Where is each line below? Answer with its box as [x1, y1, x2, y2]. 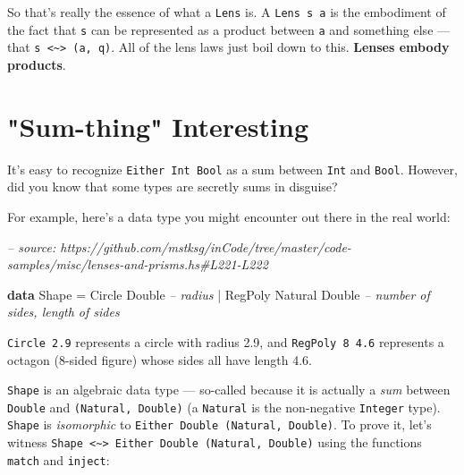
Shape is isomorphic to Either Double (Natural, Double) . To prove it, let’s [7, 415, 432, 434]
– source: [7, 237, 56, 256]
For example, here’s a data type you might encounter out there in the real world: [7, 207, 451, 225]
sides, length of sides [7, 302, 120, 321]
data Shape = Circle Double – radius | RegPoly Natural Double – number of [7, 284, 430, 303]
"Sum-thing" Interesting [7, 107, 308, 144]
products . [7, 55, 66, 73]
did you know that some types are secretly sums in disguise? [7, 177, 338, 196]
